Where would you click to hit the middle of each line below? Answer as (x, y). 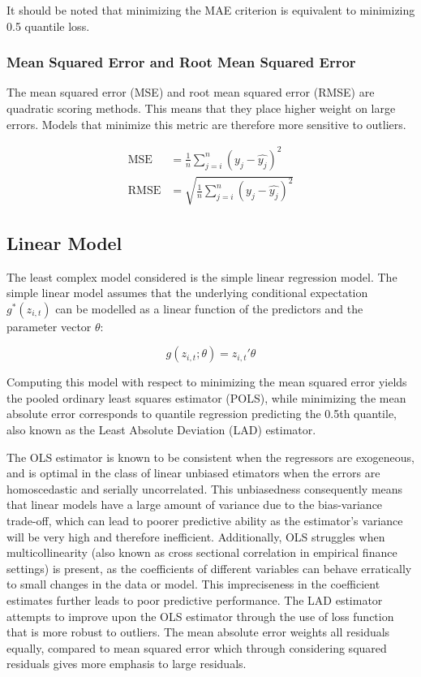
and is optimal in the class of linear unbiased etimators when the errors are (193, 473)
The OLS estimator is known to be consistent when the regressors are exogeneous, (210, 457)
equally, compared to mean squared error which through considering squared (197, 647)
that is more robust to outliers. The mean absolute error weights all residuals (198, 632)
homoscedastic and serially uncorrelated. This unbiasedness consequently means (205, 488)
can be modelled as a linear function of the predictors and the (209, 308)
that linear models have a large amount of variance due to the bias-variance (195, 505)
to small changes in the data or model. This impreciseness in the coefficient (193, 584)
